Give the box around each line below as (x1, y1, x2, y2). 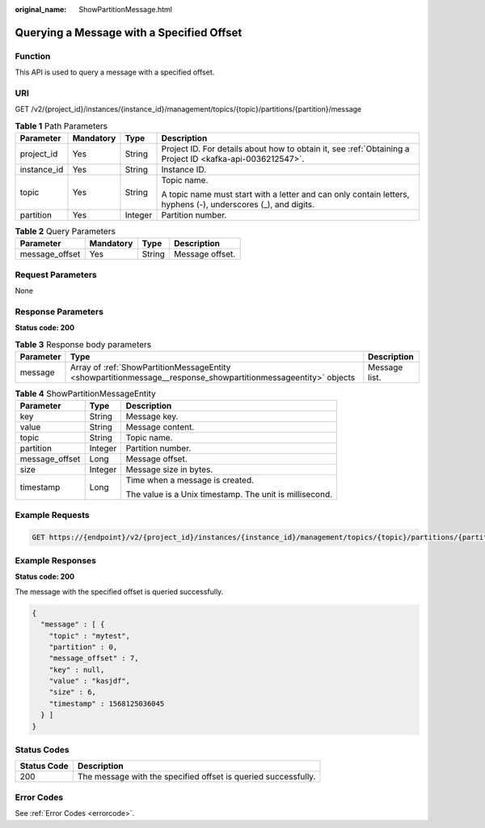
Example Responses (15, 554, 97, 566)
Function (15, 50, 51, 62)
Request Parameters (15, 269, 97, 280)
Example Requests (15, 509, 90, 520)
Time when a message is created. (125, 474, 255, 486)
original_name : (15, 5, 67, 14)
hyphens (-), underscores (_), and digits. (161, 199, 315, 210)
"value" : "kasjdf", (48, 677, 131, 686)
